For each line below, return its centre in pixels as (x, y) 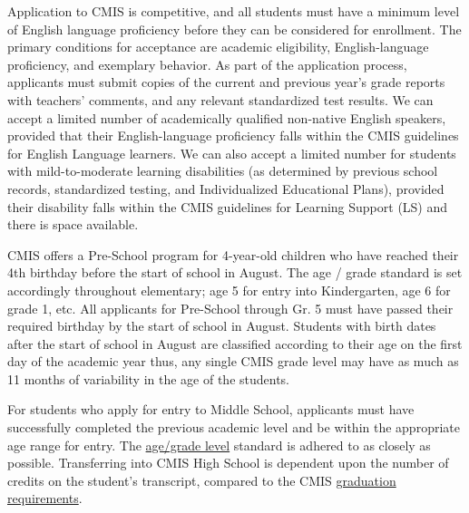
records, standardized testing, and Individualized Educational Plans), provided (226, 188)
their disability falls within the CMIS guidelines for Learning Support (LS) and (228, 206)
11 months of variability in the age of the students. (148, 378)
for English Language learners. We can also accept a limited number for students (232, 153)
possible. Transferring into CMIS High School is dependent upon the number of (228, 463)
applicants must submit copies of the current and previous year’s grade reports (226, 82)
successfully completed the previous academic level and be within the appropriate (234, 427)
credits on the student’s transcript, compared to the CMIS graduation (202, 480)
